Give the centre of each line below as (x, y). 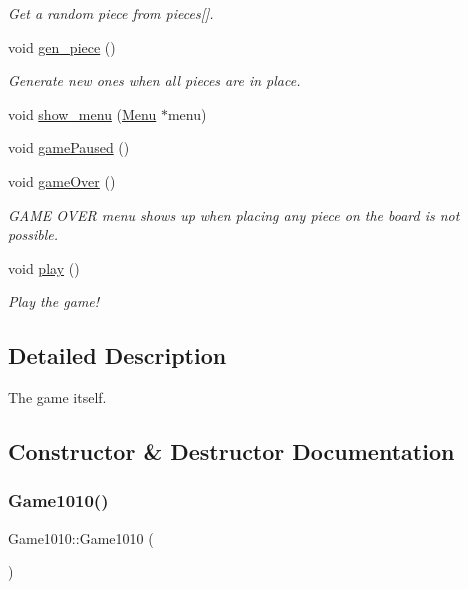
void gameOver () (62, 180)
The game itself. (57, 397)
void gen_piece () (62, 46)
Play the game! (54, 301)
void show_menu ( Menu (82, 113)
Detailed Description (117, 355)
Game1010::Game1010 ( (81, 537)
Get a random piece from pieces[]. (111, 13)
